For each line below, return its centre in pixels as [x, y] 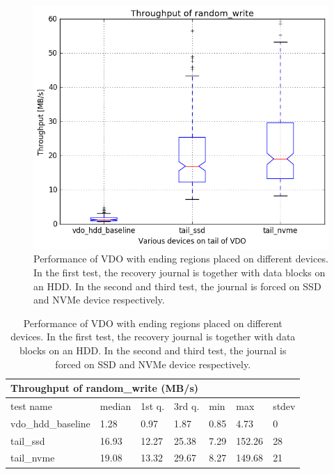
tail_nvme [33, 458]
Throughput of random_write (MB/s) [104, 388]
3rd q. [187, 405]
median [116, 405]
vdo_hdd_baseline [50, 423]
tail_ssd [28, 440]
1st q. [153, 405]
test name [31, 405]
